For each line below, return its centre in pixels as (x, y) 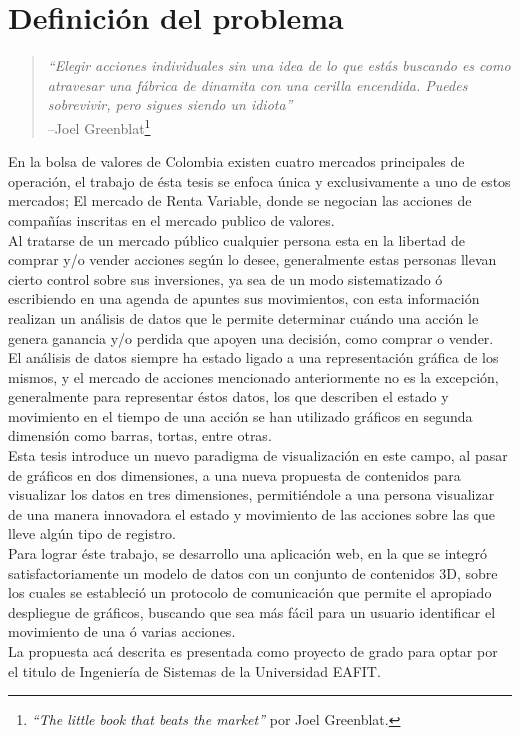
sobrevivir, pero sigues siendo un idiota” (170, 104)
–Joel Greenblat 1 (99, 126)
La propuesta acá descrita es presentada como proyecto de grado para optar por (253, 651)
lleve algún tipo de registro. (92, 533)
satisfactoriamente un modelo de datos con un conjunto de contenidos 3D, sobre (253, 572)
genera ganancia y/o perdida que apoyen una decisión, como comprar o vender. (251, 337)
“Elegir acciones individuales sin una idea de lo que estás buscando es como (279, 65)
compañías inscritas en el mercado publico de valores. (171, 219)
